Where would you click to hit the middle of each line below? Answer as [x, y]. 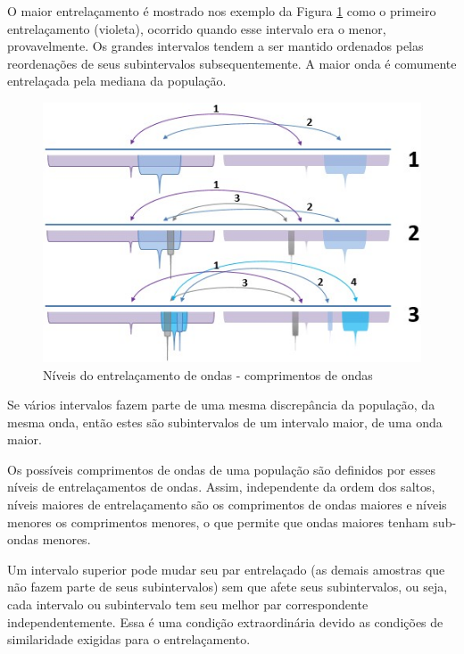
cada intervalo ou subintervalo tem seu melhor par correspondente [188, 604]
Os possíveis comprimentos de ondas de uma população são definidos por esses [221, 469]
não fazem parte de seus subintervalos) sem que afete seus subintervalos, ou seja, [228, 587]
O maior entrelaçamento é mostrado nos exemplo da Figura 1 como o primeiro [222, 11]
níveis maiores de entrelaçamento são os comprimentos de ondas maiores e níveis [227, 505]
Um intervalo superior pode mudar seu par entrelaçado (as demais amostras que [226, 569]
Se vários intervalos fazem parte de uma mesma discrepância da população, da [221, 405]
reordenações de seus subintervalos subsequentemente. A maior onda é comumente [232, 63]
